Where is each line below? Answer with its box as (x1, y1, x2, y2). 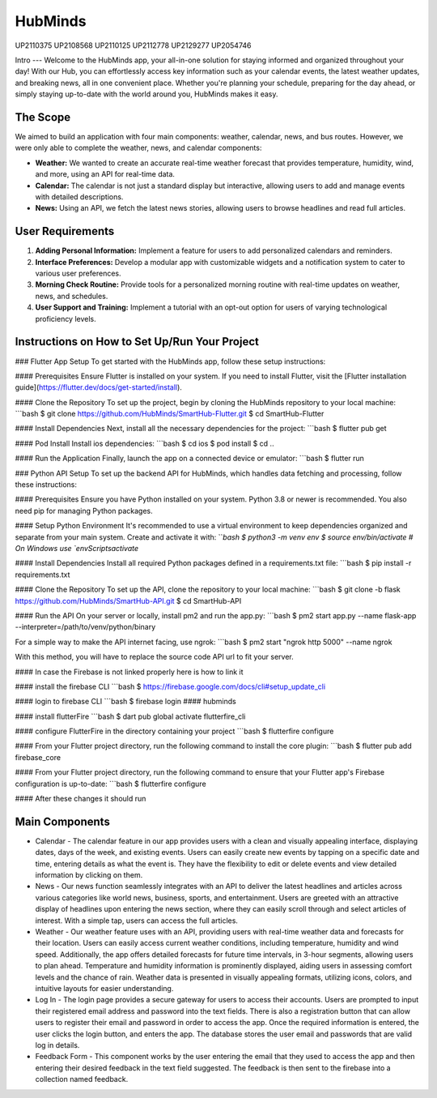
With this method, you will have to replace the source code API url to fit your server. (15, 652, 295, 662)
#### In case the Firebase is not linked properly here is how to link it (15, 667, 244, 677)
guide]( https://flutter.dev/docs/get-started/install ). (15, 382, 182, 392)
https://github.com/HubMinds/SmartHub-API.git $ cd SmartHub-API (15, 596, 242, 605)
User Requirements (15, 224, 115, 238)
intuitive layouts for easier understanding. (35, 984, 174, 993)
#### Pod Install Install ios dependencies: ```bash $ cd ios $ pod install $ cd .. (15, 438, 274, 448)
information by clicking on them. (35, 870, 143, 880)
